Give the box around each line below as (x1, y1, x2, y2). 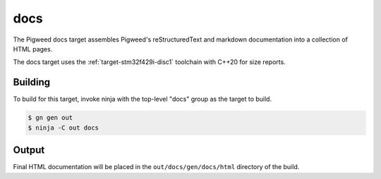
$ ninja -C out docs (28, 123, 99, 132)
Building (13, 76, 51, 88)
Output (13, 144, 45, 156)
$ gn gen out (28, 113, 73, 122)
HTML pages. (13, 44, 53, 53)
